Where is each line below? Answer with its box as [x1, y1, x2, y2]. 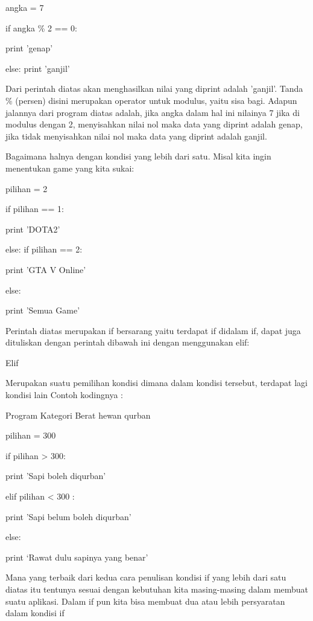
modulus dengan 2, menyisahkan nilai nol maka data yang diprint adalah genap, [5, 118, 303, 130]
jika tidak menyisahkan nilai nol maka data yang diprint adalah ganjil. [5, 129, 267, 142]
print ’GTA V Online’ [5, 263, 86, 275]
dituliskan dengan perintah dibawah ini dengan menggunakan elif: [5, 336, 250, 349]
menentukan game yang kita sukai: [5, 161, 134, 174]
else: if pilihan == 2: [5, 243, 83, 256]
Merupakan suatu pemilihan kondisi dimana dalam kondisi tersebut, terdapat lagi [5, 376, 308, 389]
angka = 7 [5, 1, 44, 13]
